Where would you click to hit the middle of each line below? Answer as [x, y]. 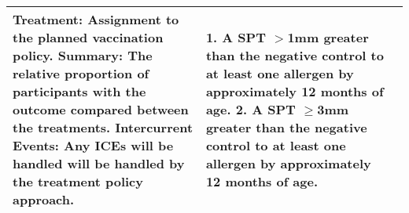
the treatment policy [78, 181]
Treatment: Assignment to [96, 19]
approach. [44, 199]
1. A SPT [236, 37]
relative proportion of [81, 73]
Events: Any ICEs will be [93, 145]
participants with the [79, 91]
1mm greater [328, 37]
